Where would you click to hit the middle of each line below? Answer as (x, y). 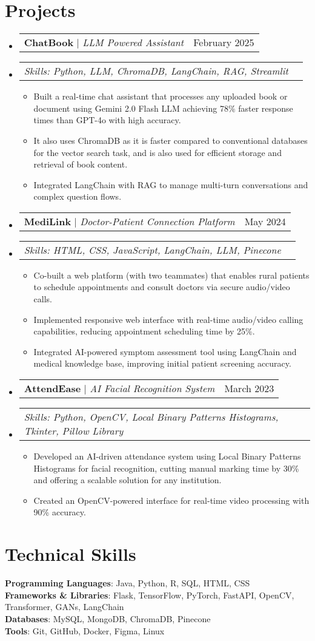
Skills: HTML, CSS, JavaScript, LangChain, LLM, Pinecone (152, 249)
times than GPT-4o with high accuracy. (107, 120)
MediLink (48, 221)
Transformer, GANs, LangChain (65, 607)
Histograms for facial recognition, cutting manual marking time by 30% (166, 468)
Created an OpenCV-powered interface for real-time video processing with (171, 500)
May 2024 (265, 221)
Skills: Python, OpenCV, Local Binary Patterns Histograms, (151, 417)
